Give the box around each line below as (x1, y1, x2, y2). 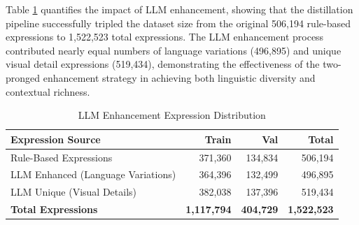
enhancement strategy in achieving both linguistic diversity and (43, 70, 316, 85)
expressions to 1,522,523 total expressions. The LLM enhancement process (6, 29, 324, 44)
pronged (6, 70, 41, 85)
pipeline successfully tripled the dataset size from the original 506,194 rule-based (6, 15, 351, 30)
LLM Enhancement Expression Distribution (78, 108, 266, 122)
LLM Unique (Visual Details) (10, 184, 137, 199)
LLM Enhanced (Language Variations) (10, 167, 176, 182)
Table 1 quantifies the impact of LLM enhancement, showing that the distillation (6, 2, 353, 16)
